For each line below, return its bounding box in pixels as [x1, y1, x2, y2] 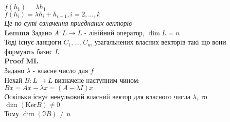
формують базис [4, 46, 53, 56]
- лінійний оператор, [84, 27, 144, 37]
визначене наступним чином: [54, 75, 140, 85]
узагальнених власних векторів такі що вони [94, 37, 226, 47]
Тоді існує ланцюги [4, 37, 61, 47]
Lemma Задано [4, 27, 52, 37]
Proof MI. [4, 56, 39, 66]
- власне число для [33, 65, 88, 75]
